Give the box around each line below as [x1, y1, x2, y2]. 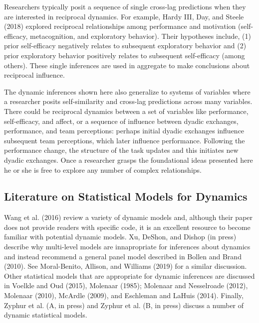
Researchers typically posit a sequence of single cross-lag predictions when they [4, 1, 246, 11]
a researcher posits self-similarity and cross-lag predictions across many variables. [4, 96, 253, 107]
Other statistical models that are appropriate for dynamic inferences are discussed [4, 270, 255, 281]
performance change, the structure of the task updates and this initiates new [4, 145, 239, 155]
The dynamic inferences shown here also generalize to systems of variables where [4, 86, 251, 97]
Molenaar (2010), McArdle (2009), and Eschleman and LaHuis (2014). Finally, [4, 290, 244, 301]
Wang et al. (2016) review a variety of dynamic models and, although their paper [4, 212, 253, 222]
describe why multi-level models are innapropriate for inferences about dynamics [4, 241, 251, 252]
